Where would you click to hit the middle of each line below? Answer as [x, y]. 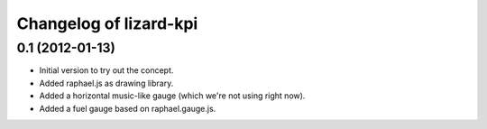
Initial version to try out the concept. [106, 70]
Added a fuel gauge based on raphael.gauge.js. [128, 108]
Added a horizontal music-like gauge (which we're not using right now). [172, 96]
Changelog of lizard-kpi [107, 23]
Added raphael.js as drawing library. [106, 83]
